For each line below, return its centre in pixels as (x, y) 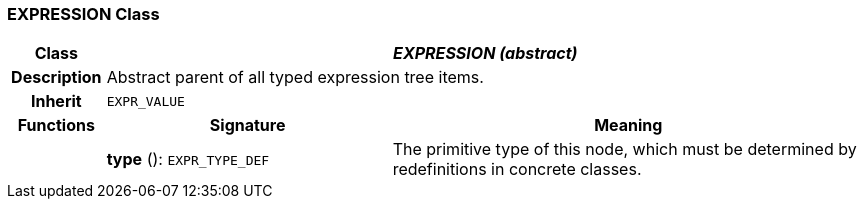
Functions (56, 125)
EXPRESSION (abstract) (485, 53)
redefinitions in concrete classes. (517, 169)
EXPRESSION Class (83, 14)
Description (56, 77)
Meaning (628, 125)
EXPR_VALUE (145, 101)
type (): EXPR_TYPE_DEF (188, 159)
